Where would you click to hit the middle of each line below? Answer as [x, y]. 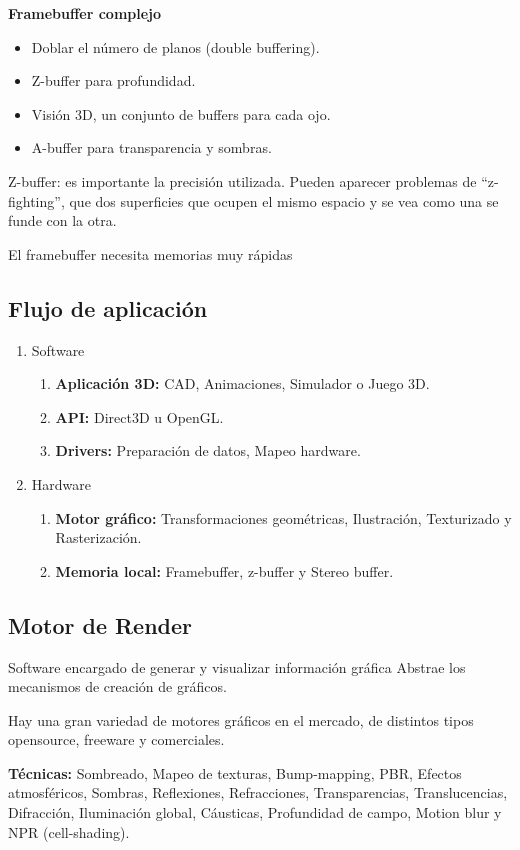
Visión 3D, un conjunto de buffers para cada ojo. [181, 113]
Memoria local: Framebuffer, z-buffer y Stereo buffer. [224, 570]
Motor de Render [100, 624]
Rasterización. [98, 537]
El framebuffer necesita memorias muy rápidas [150, 253]
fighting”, [36, 200]
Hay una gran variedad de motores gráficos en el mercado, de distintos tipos [241, 719]
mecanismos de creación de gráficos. [117, 686]
